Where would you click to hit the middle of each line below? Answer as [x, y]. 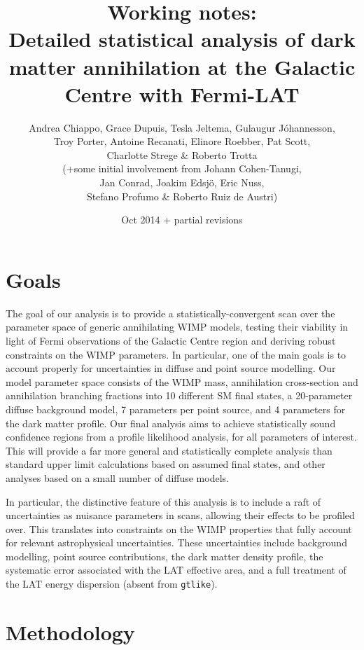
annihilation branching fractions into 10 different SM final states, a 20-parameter [179, 395]
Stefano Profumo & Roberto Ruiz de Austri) [182, 196]
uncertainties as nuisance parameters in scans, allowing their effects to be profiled [180, 515]
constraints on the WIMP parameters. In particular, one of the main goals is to [176, 354]
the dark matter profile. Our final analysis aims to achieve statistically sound [171, 423]
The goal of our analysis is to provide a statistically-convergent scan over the [170, 313]
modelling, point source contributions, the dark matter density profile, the [164, 556]
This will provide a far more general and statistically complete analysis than [169, 450]
